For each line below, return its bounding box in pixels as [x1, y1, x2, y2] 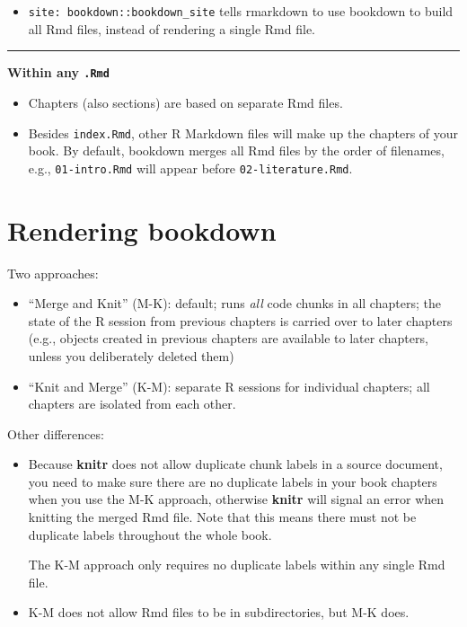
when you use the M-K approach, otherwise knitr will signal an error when [28, 490, 445, 508]
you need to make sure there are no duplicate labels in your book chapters [28, 472, 437, 490]
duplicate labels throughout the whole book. [28, 525, 272, 543]
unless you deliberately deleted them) [28, 346, 234, 365]
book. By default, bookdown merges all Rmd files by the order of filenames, [28, 141, 445, 160]
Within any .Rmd [7, 63, 110, 82]
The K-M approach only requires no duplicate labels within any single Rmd [28, 555, 445, 574]
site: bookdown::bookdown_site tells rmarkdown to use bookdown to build [28, 2, 454, 20]
